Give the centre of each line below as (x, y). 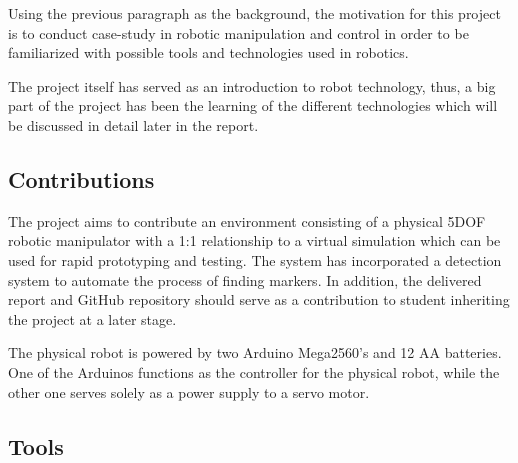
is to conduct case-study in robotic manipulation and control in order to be (238, 32)
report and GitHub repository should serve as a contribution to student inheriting (259, 299)
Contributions (81, 178)
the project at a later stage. (92, 318)
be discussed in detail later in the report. (133, 124)
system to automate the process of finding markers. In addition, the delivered (245, 279)
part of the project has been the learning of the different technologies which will (253, 105)
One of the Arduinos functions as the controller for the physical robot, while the (254, 371)
